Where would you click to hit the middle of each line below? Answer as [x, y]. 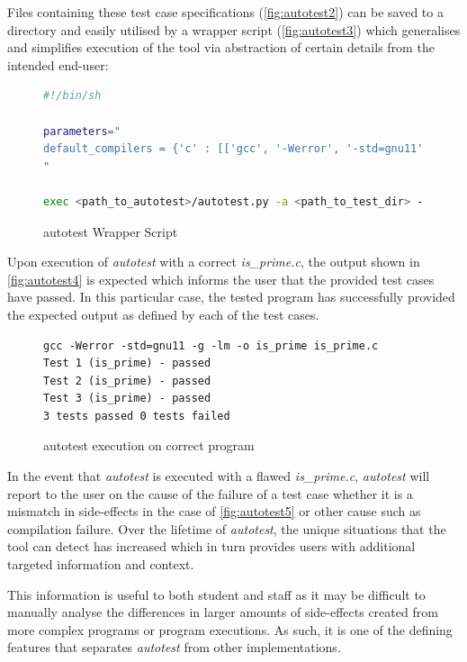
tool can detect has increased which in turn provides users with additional [211, 546]
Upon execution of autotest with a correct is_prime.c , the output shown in [214, 262]
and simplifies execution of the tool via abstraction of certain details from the [221, 47]
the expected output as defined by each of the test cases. [163, 314]
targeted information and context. [101, 564]
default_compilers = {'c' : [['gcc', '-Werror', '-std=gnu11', [237, 149]
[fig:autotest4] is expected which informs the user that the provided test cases [221, 279]
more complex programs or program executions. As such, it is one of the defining [230, 629]
